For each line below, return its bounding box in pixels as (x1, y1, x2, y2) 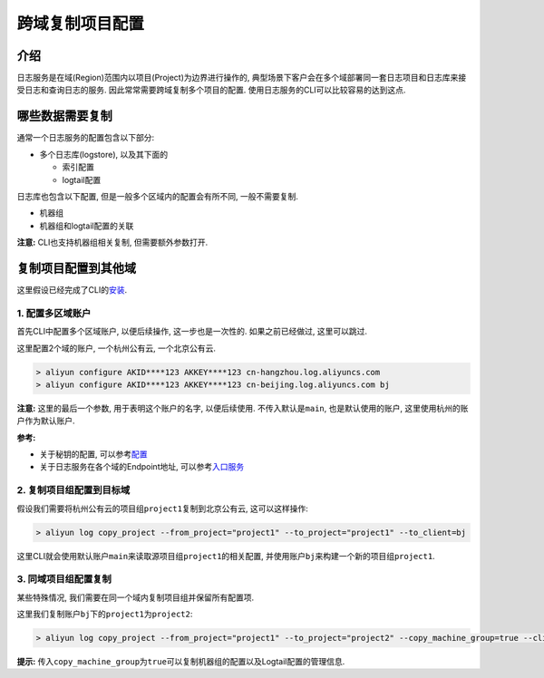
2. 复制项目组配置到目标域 (16, 484, 131, 497)
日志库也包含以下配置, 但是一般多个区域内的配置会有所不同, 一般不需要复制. (16, 190, 298, 201)
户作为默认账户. (16, 415, 76, 426)
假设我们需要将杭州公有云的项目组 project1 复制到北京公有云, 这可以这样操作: (16, 503, 308, 514)
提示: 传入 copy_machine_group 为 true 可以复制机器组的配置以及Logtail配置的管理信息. (16, 656, 345, 667)
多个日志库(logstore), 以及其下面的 (39, 149, 168, 160)
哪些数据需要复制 (16, 109, 112, 124)
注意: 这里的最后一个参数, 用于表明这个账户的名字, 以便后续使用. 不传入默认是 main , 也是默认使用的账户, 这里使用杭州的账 (16, 402, 469, 413)
